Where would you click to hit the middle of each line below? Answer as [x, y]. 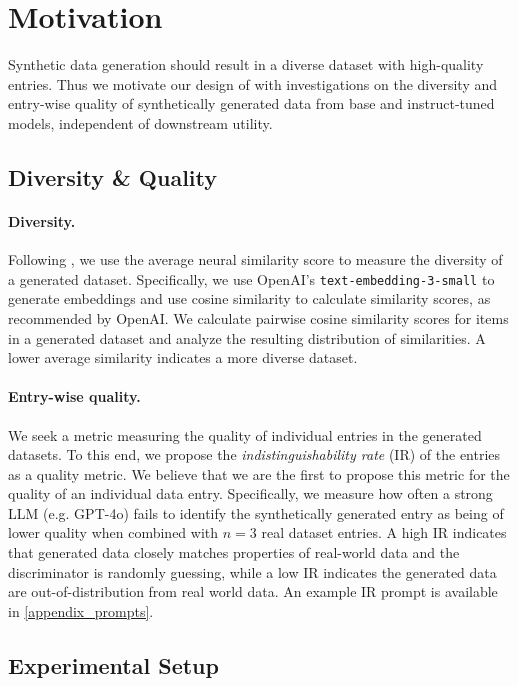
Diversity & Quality [113, 176]
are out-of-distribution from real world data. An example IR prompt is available [253, 591]
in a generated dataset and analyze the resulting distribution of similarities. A [247, 337]
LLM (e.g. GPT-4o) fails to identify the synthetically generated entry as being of [256, 512]
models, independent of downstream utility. [140, 122]
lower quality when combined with [113, 532]
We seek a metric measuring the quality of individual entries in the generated [245, 434]
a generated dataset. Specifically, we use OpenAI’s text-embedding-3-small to [251, 278]
